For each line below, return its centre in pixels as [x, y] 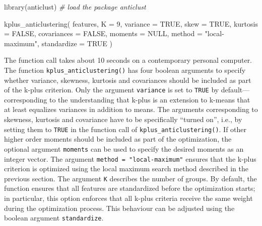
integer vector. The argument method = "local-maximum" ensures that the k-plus [130, 158]
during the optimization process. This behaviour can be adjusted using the [119, 208]
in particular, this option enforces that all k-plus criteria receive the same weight [128, 198]
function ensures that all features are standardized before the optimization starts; [130, 188]
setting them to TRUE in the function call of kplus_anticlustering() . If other [125, 129]
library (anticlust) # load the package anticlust [75, 7]
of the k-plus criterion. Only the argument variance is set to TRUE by [112, 90]
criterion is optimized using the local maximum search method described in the [126, 168]
